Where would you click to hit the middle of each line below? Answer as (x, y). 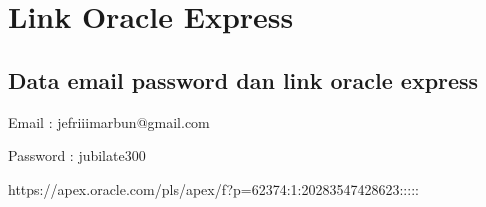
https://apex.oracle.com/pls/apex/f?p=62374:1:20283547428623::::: (213, 188)
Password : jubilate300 (77, 155)
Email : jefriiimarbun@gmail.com (109, 121)
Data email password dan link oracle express (243, 79)
